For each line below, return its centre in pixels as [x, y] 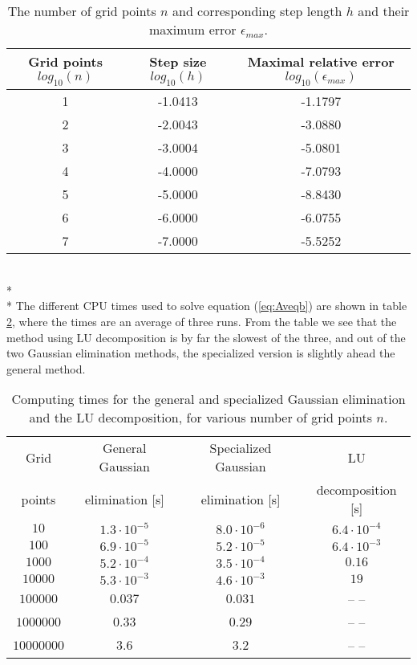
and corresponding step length [257, 11]
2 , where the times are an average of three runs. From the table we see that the [202, 321]
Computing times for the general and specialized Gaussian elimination [208, 399]
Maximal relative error [321, 61]
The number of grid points [82, 11]
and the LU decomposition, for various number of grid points [200, 418]
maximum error [193, 29]
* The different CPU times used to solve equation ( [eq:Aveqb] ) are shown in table [207, 306]
